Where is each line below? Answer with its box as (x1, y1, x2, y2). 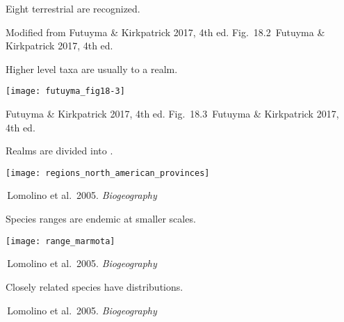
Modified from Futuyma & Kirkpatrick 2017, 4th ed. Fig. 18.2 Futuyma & (6, 24, 325, 39)
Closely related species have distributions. (6, 279, 183, 293)
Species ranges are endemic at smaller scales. (6, 211, 196, 226)
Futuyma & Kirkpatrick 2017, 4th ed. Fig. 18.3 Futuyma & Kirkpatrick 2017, (6, 106, 339, 121)
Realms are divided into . (6, 143, 113, 158)
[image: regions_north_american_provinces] (6, 168, 210, 178)
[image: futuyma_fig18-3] (6, 86, 125, 97)
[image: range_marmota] (6, 236, 115, 246)
